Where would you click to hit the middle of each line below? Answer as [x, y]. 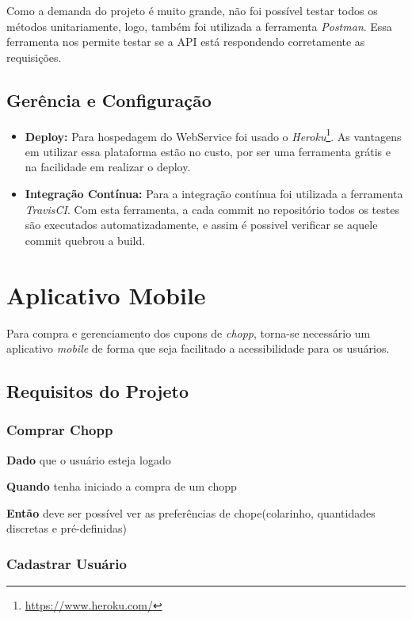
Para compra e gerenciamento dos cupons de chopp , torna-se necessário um [189, 332]
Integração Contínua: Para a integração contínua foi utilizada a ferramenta [214, 194]
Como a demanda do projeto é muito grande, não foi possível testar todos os [192, 10]
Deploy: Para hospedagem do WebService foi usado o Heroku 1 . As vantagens [213, 135]
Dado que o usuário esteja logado [89, 459]
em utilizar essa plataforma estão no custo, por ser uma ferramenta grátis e [208, 151]
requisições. [34, 57]
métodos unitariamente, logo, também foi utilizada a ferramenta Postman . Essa [199, 26]
